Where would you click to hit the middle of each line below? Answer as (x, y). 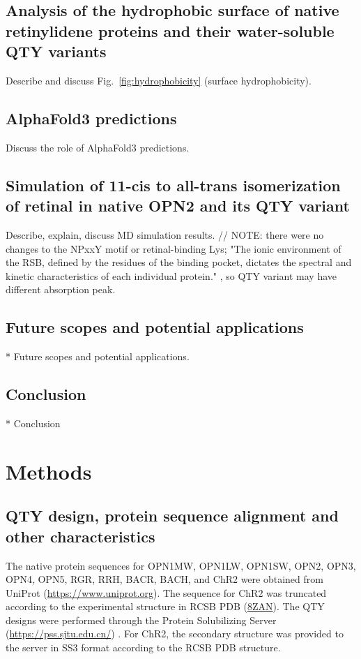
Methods (49, 471)
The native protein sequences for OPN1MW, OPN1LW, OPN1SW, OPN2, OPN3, (181, 565)
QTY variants (56, 51)
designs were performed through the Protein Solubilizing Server (141, 620)
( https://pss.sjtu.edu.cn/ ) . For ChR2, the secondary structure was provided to (175, 634)
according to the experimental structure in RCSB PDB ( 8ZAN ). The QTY (165, 606)
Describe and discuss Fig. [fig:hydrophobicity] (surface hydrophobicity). (159, 80)
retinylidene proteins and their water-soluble (170, 30)
